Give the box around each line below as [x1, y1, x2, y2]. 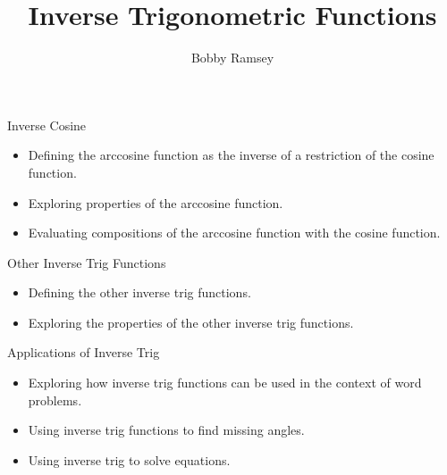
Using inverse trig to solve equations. [28, 450, 231, 469]
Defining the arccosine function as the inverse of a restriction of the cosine [28, 146, 434, 164]
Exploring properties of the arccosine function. [28, 193, 283, 212]
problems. [28, 390, 82, 409]
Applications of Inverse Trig [7, 343, 160, 362]
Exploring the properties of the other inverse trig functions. [28, 312, 354, 331]
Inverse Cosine [7, 115, 87, 134]
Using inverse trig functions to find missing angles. [28, 421, 305, 439]
